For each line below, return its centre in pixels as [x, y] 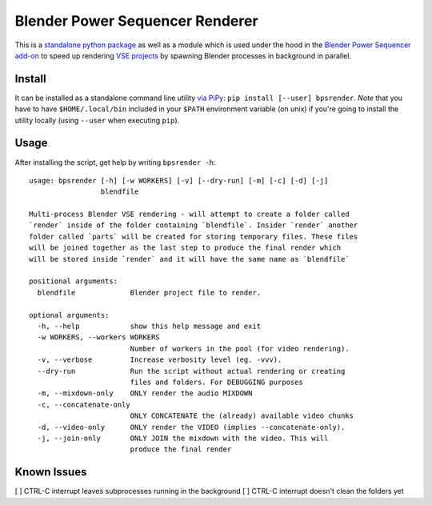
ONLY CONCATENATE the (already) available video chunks [242, 416]
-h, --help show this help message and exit [149, 326]
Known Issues [51, 472]
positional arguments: [74, 281]
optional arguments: [69, 315]
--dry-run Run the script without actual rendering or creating [191, 371]
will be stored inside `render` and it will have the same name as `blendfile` [189, 259]
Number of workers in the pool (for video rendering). [240, 349]
